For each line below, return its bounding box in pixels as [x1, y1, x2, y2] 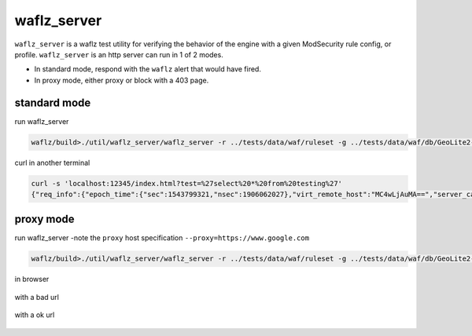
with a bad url [14, 292, 59, 301]
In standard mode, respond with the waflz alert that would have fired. [34, 64, 261, 74]
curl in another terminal [14, 158, 90, 167]
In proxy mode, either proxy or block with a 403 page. [34, 75, 209, 85]
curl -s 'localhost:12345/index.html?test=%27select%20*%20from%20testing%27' [31, 179, 342, 188]
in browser [14, 275, 50, 284]
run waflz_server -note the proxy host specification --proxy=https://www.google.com [14, 233, 310, 243]
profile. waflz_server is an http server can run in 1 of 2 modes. [14, 49, 223, 59]
